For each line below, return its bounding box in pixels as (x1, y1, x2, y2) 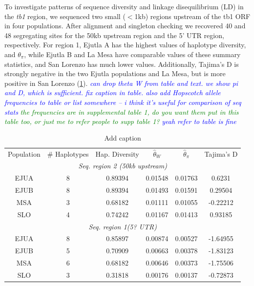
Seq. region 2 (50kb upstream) (78, 161, 167, 171)
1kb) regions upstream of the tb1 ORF (134, 11, 251, 21)
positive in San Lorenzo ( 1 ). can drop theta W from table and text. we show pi (4, 78, 238, 88)
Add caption (104, 132, 141, 143)
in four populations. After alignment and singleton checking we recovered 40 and (4, 20, 246, 31)
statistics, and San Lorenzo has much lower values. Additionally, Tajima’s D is (4, 59, 239, 69)
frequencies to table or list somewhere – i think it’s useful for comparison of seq (4, 97, 241, 107)
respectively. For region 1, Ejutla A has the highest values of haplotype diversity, (4, 40, 246, 50)
